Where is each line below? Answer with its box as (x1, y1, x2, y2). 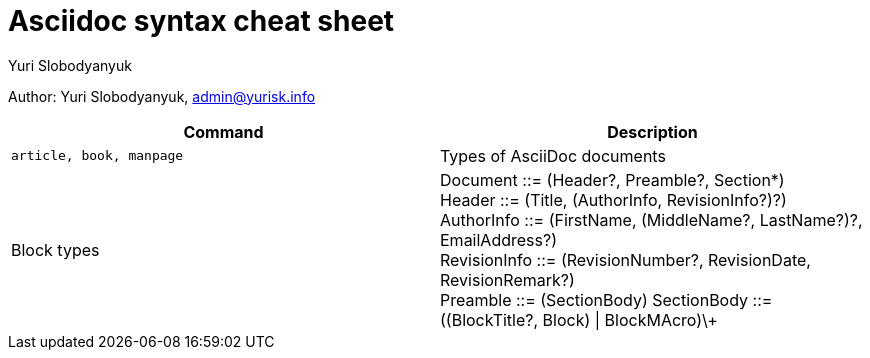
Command (183, 121, 264, 142)
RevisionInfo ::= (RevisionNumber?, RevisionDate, (440, 249, 811, 270)
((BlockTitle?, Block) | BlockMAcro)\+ (440, 309, 718, 330)
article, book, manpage (11, 148, 184, 164)
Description (607, 121, 698, 142)
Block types (11, 239, 100, 260)
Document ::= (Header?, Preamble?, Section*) (440, 169, 785, 190)
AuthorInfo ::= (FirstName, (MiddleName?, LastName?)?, (440, 209, 863, 230)
